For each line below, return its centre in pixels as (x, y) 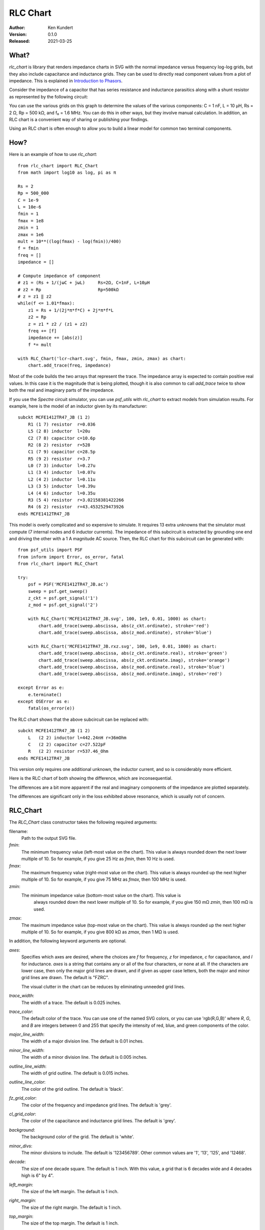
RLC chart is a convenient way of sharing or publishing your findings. (79, 119)
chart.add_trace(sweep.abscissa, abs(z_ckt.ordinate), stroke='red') (124, 626)
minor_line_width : (27, 1050)
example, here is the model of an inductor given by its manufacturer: (78, 406)
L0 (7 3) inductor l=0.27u (62, 466)
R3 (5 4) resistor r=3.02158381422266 (76, 500)
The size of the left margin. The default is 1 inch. (70, 1191)
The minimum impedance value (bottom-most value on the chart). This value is (101, 895)
